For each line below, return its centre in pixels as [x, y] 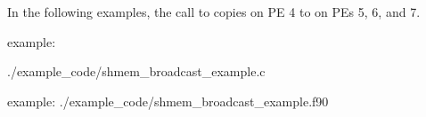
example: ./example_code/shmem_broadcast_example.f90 [168, 101]
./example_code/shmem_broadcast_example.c [136, 71]
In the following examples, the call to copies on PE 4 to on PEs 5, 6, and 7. [214, 12]
